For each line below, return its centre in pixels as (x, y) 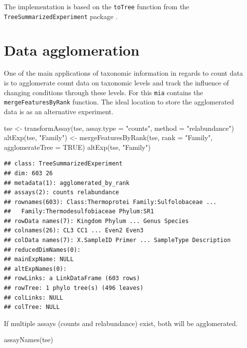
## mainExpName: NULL (39, 259)
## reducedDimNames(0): (42, 250)
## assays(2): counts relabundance (62, 193)
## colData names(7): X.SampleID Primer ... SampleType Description (117, 240)
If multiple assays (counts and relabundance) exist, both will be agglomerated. (121, 323)
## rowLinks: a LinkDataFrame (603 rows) (72, 278)
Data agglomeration (72, 50)
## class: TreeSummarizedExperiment (63, 164)
